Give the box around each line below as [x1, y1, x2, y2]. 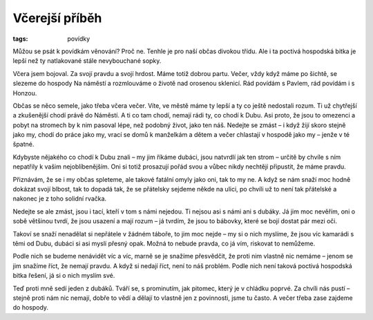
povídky [67, 35, 90, 43]
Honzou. [12, 88, 37, 97]
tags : [12, 35, 28, 43]
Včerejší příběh [12, 10, 102, 26]
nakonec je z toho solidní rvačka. [12, 194, 107, 203]
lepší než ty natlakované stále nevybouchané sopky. [12, 57, 162, 65]
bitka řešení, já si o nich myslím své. [12, 272, 115, 280]
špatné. [12, 140, 35, 149]
